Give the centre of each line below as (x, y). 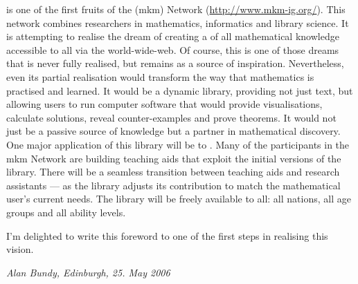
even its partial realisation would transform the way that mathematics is (160, 76)
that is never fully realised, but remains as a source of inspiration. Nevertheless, (175, 63)
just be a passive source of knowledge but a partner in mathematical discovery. (173, 131)
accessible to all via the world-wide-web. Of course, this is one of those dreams (173, 49)
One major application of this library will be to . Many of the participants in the (178, 144)
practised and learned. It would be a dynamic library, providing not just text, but (180, 90)
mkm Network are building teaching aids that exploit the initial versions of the (174, 158)
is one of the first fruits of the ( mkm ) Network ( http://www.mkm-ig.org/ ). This (176, 9)
